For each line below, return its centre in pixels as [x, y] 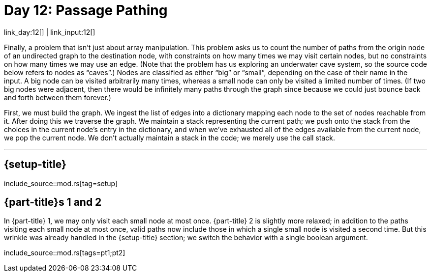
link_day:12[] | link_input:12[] [50, 32]
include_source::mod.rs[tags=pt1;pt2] [65, 253]
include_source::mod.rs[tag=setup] [61, 183]
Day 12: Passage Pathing [86, 10]
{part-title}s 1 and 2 [53, 202]
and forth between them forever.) [58, 97]
